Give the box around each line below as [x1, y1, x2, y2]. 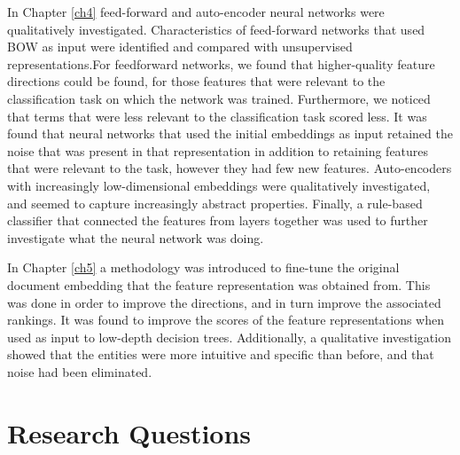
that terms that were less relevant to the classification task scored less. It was [7, 106, 427, 125]
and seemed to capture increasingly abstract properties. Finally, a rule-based [7, 193, 423, 212]
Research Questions [7, 414, 252, 451]
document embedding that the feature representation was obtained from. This [7, 275, 431, 294]
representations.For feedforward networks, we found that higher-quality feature [7, 54, 435, 73]
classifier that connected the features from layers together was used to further [7, 211, 428, 230]
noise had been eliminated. [7, 362, 152, 380]
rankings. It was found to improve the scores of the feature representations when [7, 310, 445, 329]
